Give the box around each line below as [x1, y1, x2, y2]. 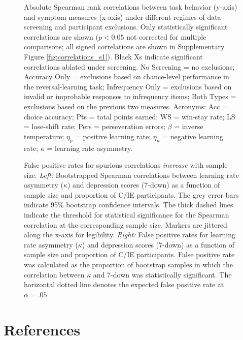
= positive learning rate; [75, 131, 151, 141]
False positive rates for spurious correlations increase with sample [24, 160, 228, 170]
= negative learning [162, 131, 223, 141]
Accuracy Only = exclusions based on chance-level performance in [24, 71, 229, 82]
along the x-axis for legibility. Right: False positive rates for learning [24, 229, 235, 240]
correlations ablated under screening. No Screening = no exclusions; [24, 61, 235, 72]
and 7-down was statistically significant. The [93, 269, 232, 280]
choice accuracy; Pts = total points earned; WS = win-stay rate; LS [24, 111, 235, 121]
